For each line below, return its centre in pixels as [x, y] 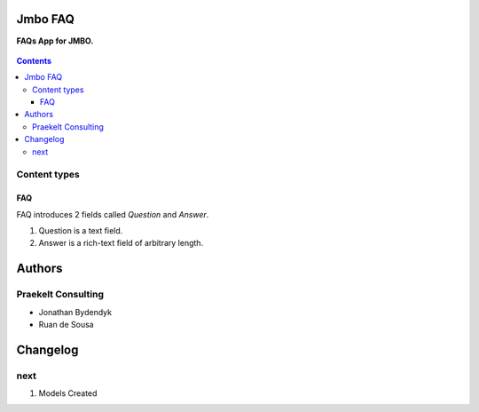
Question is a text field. [81, 230]
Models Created [68, 393]
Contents [34, 60]
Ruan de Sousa [66, 324]
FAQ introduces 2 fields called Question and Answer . [113, 214]
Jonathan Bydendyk [75, 312]
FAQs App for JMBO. [55, 41]
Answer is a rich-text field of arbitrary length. [121, 243]
